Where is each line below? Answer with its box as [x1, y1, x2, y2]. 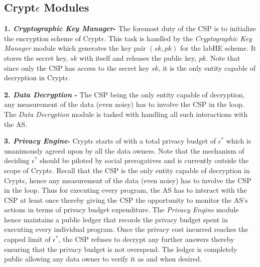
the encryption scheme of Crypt [4, 33, 101, 43]
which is [226, 136, 251, 146]
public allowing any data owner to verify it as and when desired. [4, 253, 202, 264]
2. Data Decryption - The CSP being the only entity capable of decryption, [4, 89, 245, 99]
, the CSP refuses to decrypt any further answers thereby [58, 234, 234, 244]
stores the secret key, [4, 52, 68, 63]
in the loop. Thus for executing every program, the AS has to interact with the [4, 185, 247, 195]
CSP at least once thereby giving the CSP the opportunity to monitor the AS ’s [4, 194, 248, 205]
